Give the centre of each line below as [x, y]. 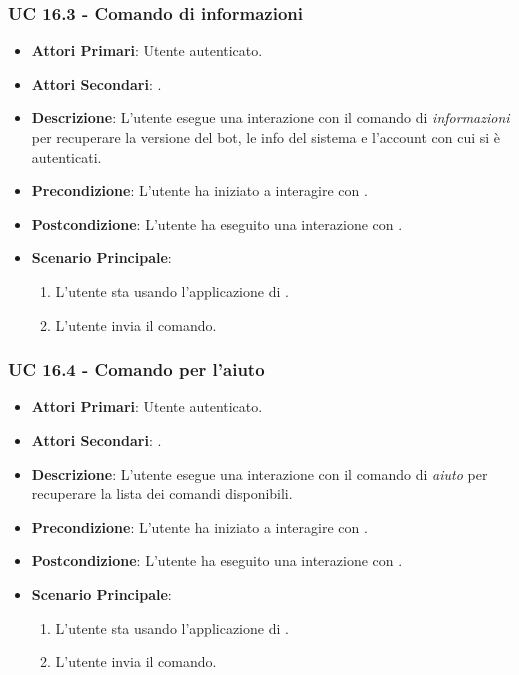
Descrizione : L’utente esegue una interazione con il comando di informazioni [270, 117]
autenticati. [66, 156]
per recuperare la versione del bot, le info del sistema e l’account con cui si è [266, 137]
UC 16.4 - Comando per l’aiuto [136, 369]
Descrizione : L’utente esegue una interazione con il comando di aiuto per [259, 473]
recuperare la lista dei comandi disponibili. [162, 493]
